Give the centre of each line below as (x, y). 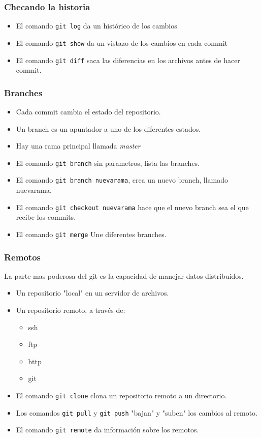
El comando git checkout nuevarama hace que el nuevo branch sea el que (132, 207)
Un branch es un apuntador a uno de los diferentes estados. (108, 128)
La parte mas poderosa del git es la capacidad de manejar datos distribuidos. (124, 275)
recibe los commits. (46, 217)
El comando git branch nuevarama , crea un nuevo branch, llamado (122, 180)
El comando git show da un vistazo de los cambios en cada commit (122, 42)
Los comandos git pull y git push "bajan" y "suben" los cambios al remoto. (137, 412)
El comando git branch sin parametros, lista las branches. (108, 163)
